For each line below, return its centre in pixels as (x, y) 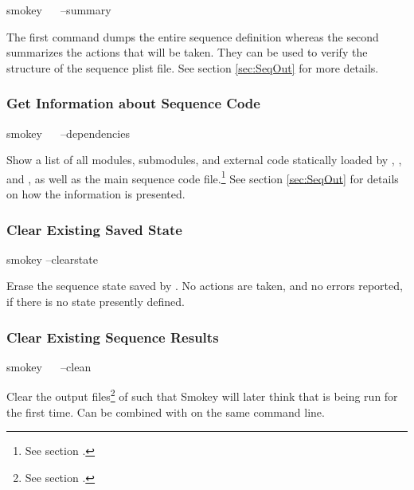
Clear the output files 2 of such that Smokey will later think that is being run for (202, 395)
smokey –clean (49, 366)
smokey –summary (59, 10)
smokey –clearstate (52, 259)
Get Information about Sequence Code (133, 103)
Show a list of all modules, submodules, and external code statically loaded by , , (204, 160)
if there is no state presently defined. (96, 302)
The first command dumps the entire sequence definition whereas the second (193, 36)
